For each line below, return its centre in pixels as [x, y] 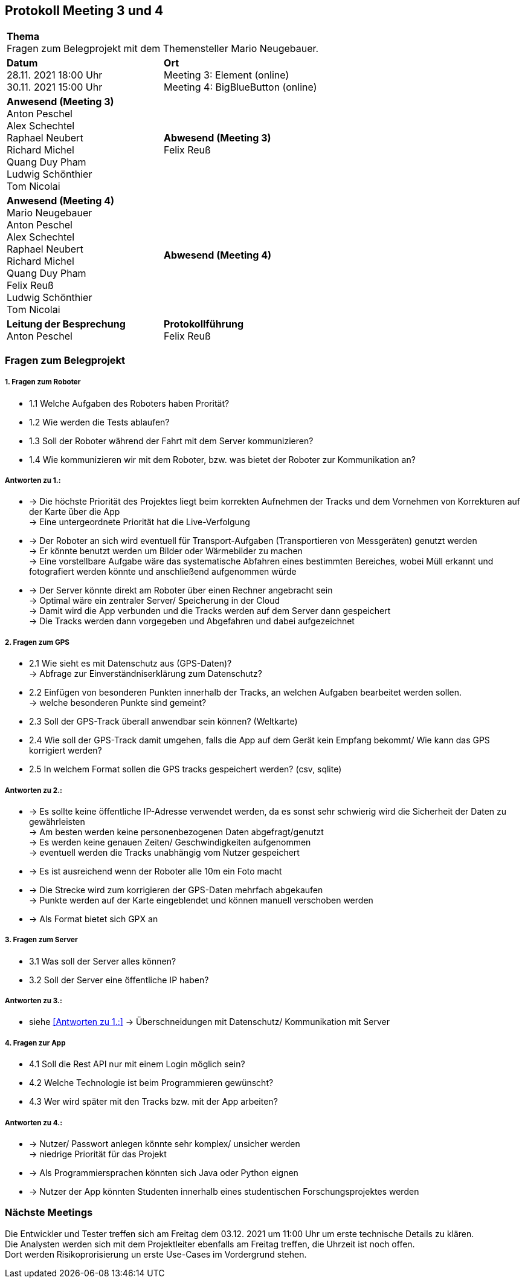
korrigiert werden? [66, 751]
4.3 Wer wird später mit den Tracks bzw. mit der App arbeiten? [153, 1102]
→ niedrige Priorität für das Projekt [98, 1154]
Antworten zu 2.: [34, 790]
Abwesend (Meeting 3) [217, 138]
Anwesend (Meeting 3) [60, 102]
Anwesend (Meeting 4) [61, 201]
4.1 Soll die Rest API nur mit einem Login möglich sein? [137, 1064]
